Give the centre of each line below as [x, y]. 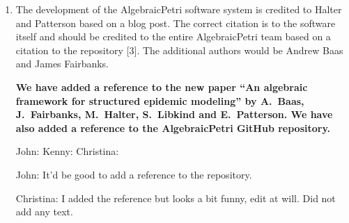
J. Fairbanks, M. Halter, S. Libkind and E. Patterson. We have [174, 114]
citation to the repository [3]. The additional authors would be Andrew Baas [179, 50]
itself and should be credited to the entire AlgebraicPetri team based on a [173, 36]
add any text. [44, 212]
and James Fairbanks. [62, 64]
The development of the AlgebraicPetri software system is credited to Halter [179, 9]
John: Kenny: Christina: [67, 151]
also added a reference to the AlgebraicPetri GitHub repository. [173, 127]
